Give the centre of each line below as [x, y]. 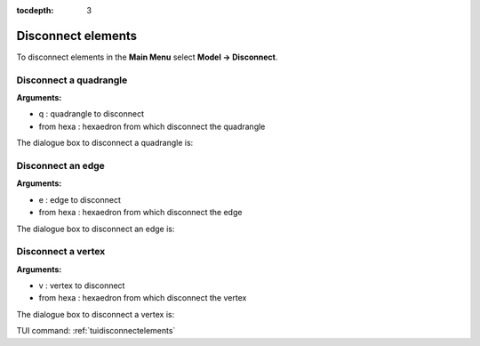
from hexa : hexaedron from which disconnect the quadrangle [152, 126]
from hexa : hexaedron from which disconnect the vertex [143, 298]
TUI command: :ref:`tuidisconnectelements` [96, 331]
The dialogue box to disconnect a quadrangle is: [105, 143]
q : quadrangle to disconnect [92, 114]
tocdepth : [35, 10]
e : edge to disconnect [80, 199]
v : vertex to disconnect [82, 286]
